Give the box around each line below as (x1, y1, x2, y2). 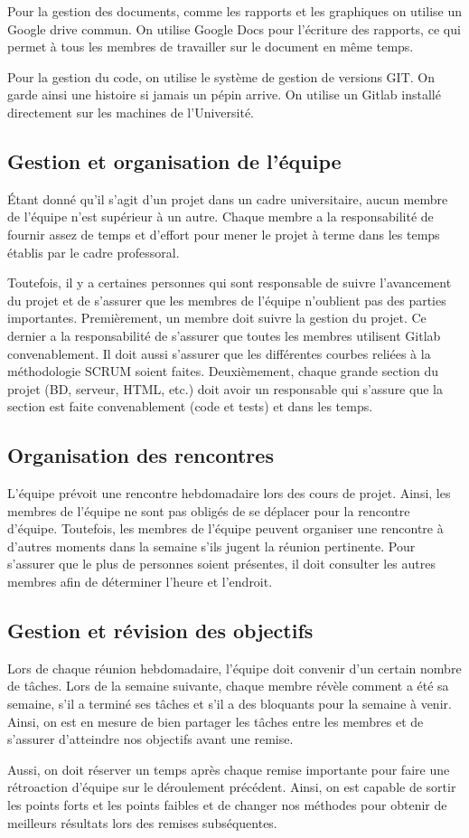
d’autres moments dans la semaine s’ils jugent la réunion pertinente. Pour (7, 536, 416, 555)
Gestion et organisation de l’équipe (7, 146, 342, 174)
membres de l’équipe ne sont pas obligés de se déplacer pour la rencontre (7, 501, 410, 520)
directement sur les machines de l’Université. (7, 102, 254, 121)
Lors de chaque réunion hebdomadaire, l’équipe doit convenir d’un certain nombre (7, 658, 462, 677)
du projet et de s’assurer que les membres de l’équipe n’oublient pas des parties (7, 290, 446, 309)
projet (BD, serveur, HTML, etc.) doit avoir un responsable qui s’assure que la (7, 379, 443, 398)
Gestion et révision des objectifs (7, 617, 314, 645)
